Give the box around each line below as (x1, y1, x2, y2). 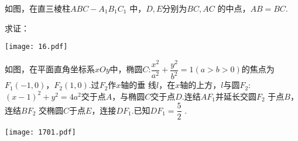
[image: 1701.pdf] (5, 128, 76, 136)
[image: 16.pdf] (5, 43, 68, 51)
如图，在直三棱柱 (5, 2, 70, 14)
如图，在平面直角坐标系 (5, 63, 95, 75)
